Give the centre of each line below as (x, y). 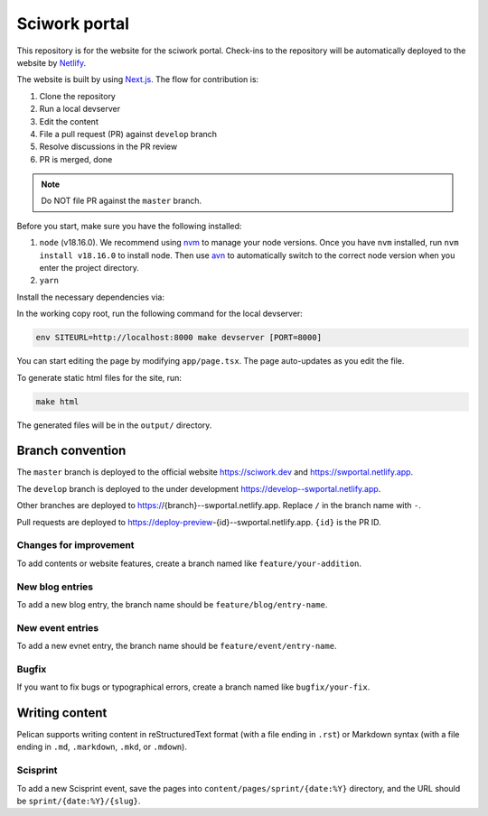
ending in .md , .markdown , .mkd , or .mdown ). (102, 747)
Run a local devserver (80, 109)
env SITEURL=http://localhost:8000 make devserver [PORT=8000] (179, 338)
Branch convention (71, 451)
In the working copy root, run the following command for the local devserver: (160, 314)
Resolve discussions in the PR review (108, 147)
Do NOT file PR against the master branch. (122, 201)
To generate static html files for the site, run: (99, 377)
